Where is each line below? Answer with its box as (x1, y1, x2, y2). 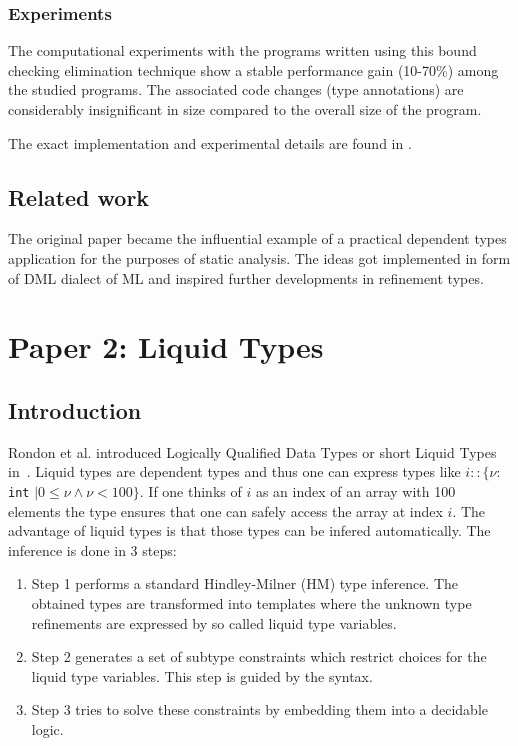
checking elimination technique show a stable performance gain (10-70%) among (8, 59, 499, 80)
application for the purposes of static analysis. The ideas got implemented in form (8, 247, 511, 268)
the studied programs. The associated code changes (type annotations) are (8, 79, 464, 100)
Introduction (8, 394, 142, 425)
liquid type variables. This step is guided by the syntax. (31, 665, 373, 686)
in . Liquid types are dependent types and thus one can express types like (8, 461, 461, 482)
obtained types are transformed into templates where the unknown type (31, 592, 472, 613)
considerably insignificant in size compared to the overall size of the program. (8, 99, 482, 119)
